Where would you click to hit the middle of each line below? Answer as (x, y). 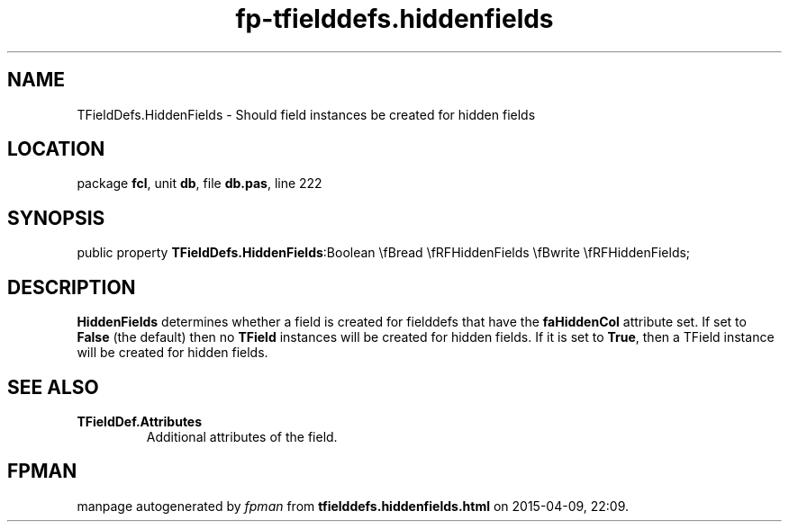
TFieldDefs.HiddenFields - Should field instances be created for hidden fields (306, 114)
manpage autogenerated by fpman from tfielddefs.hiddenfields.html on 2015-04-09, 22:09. (353, 506)
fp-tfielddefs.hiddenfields (394, 19)
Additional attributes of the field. (242, 436)
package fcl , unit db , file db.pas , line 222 (200, 184)
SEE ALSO (53, 387)
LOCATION (56, 149)
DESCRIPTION (72, 287)
